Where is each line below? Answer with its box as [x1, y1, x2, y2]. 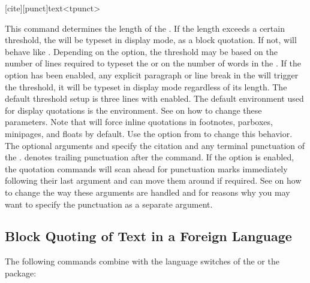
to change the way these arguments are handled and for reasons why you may [5, 185, 290, 198]
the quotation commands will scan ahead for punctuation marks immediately [5, 162, 288, 175]
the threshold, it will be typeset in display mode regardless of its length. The [5, 80, 287, 93]
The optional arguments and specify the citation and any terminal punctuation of [5, 139, 305, 151]
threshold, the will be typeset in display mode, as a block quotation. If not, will [5, 34, 297, 46]
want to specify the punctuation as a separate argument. [5, 197, 213, 210]
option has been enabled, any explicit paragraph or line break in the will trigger [5, 68, 299, 81]
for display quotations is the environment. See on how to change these [5, 104, 262, 116]
